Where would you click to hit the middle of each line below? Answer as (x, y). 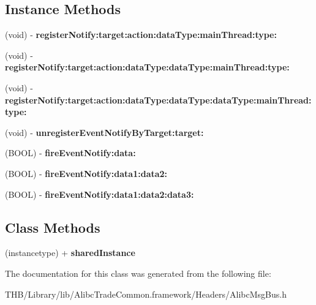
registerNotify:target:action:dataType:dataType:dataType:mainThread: (158, 100)
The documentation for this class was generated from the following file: (138, 273)
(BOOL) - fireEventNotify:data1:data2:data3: (100, 194)
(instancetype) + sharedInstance (70, 253)
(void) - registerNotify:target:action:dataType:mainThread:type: (141, 35)
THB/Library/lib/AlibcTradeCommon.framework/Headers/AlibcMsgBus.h (146, 294)
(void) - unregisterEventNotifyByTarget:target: (104, 132)
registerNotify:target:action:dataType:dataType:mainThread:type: (147, 67)
